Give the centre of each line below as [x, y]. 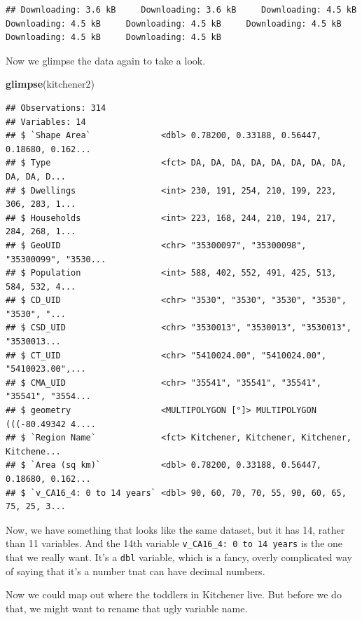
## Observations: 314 [56, 108]
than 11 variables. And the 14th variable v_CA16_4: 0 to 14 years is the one [174, 543]
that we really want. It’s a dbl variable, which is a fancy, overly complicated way [179, 557]
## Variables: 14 [46, 122]
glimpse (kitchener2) [50, 84]
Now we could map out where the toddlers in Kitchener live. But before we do [174, 594]
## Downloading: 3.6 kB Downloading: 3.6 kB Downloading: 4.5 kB [181, 10]
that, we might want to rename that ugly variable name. [127, 608]
